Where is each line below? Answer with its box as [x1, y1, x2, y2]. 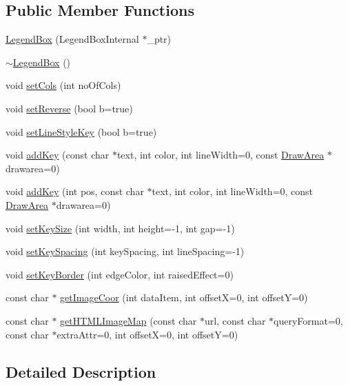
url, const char [204, 313, 266, 327]
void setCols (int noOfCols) [6, 78, 121, 92]
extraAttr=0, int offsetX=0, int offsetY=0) [57, 327, 238, 341]
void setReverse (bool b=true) [6, 101, 133, 115]
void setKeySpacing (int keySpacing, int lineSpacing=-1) [6, 244, 245, 258]
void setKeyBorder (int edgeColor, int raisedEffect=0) [6, 267, 234, 281]
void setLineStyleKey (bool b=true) [6, 124, 157, 139]
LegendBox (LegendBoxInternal [6, 32, 139, 46]
